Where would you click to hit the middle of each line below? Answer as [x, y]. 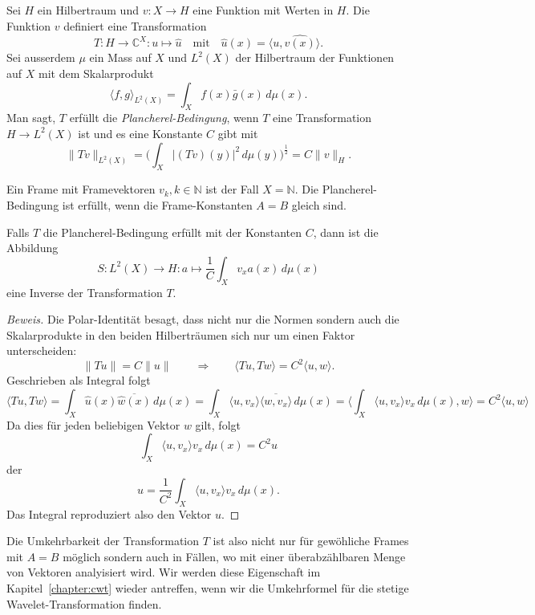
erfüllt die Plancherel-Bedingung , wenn [164, 118]
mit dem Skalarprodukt [96, 73]
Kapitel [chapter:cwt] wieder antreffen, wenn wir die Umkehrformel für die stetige [208, 587]
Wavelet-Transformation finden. [84, 603]
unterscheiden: [42, 350]
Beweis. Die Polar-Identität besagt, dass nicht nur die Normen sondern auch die [203, 319]
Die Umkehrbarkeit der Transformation [103, 541]
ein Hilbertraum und [88, 10]
